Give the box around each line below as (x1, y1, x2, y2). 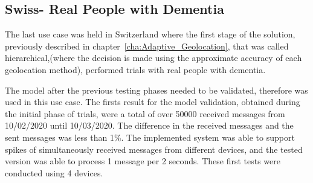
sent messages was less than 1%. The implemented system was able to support (5, 130, 295, 143)
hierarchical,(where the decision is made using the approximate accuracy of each (5, 51, 302, 64)
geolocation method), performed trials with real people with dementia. (5, 63, 266, 75)
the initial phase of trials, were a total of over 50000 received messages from (5, 107, 285, 120)
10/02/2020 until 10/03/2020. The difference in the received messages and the (5, 119, 294, 132)
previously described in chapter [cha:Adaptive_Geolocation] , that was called (5, 39, 289, 52)
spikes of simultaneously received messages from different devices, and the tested (5, 143, 303, 155)
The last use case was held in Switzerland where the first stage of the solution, (5, 28, 295, 40)
